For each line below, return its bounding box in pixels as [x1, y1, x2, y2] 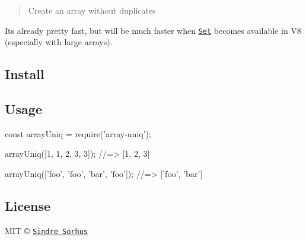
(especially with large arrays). [5, 36, 113, 48]
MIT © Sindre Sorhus [5, 224, 88, 236]
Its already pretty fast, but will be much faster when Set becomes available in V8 [5, 24, 301, 36]
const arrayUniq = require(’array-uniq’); [5, 127, 151, 140]
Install [5, 65, 44, 83]
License [5, 197, 51, 214]
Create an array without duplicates [28, 4, 156, 16]
